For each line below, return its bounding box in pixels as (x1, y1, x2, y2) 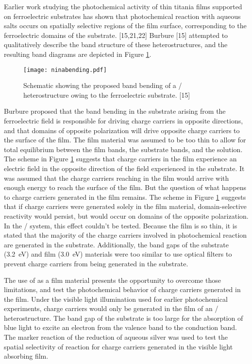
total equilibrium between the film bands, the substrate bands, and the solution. (4, 144, 243, 154)
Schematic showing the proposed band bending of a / (23, 80, 182, 90)
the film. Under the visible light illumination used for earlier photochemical (4, 294, 228, 304)
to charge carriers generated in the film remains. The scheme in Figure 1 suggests (4, 191, 246, 202)
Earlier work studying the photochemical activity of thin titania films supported (4, 1, 242, 11)
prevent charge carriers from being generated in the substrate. (4, 258, 188, 268)
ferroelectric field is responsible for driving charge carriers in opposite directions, (4, 116, 243, 125)
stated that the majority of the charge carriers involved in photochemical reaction (4, 230, 247, 240)
